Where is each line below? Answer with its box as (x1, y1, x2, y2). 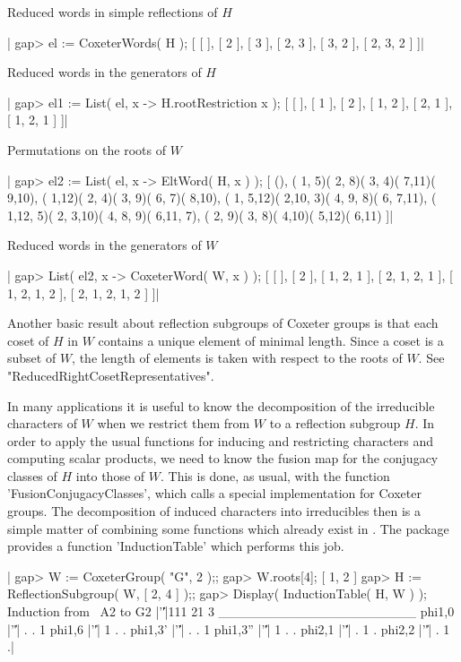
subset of (7, 348, 57, 367)
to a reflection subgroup (269, 414, 401, 433)
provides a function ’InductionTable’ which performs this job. (7, 537, 344, 555)
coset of (7, 331, 49, 349)
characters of (7, 414, 77, 433)
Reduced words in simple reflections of (7, 3, 218, 21)
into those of (75, 466, 145, 485)
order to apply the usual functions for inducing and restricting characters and (7, 431, 434, 450)
